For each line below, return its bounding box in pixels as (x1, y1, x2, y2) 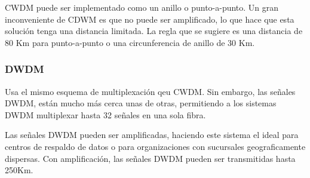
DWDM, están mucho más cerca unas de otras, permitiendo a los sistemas (5, 97, 277, 109)
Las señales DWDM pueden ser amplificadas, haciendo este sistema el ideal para (5, 128, 299, 141)
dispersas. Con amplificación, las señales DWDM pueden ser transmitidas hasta (5, 152, 296, 164)
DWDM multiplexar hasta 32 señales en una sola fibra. (5, 108, 206, 121)
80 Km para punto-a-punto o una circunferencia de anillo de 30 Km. (5, 36, 255, 48)
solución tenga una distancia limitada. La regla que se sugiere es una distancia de (5, 24, 303, 37)
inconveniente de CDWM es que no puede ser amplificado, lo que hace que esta (5, 13, 294, 25)
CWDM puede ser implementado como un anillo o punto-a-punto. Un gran (5, 1, 279, 13)
